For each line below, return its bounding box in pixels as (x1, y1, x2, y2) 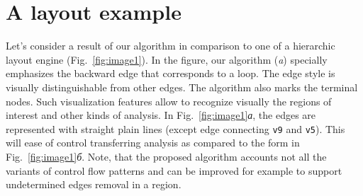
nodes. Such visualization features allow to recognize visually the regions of (6, 93, 332, 108)
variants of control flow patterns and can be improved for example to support (6, 163, 342, 178)
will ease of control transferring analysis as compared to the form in (6, 135, 300, 150)
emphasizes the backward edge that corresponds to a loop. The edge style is (6, 66, 335, 81)
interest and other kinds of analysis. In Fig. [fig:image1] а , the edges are (6, 108, 316, 122)
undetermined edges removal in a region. (6, 177, 181, 192)
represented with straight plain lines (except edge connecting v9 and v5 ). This (6, 121, 345, 136)
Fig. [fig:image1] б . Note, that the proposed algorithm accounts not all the (6, 149, 327, 163)
